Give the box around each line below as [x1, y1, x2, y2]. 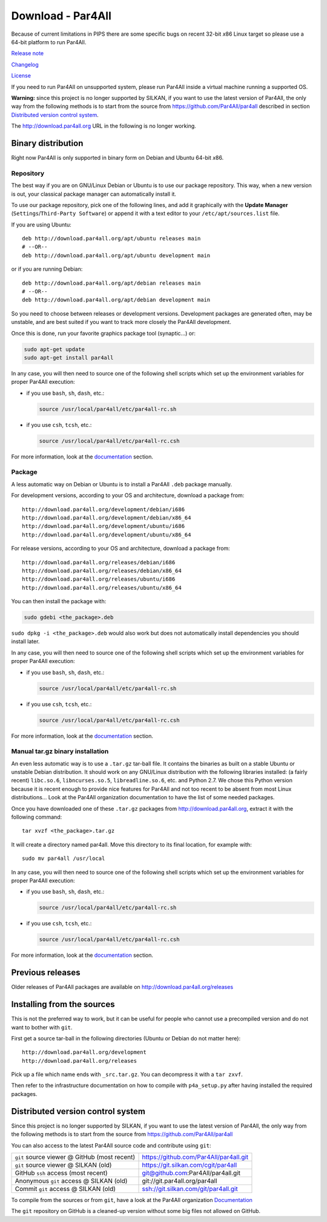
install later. [11, 638, 40, 645]
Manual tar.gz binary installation [11, 747, 109, 756]
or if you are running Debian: [11, 265, 83, 272]
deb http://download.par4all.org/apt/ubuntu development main [22, 252, 211, 259]
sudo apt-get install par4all [24, 354, 114, 361]
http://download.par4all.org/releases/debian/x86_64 [22, 567, 182, 574]
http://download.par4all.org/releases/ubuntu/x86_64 [22, 584, 182, 591]
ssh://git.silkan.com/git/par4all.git [142, 1184, 239, 1193]
